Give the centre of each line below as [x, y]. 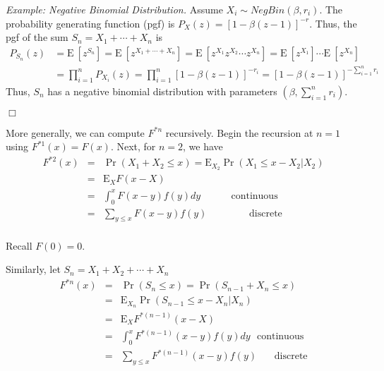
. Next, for [133, 146]
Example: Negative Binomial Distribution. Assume [114, 9]
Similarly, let [33, 269]
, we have [203, 146]
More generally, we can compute [75, 132]
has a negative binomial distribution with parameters [162, 91]
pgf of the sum [37, 37]
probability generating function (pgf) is [90, 23]
